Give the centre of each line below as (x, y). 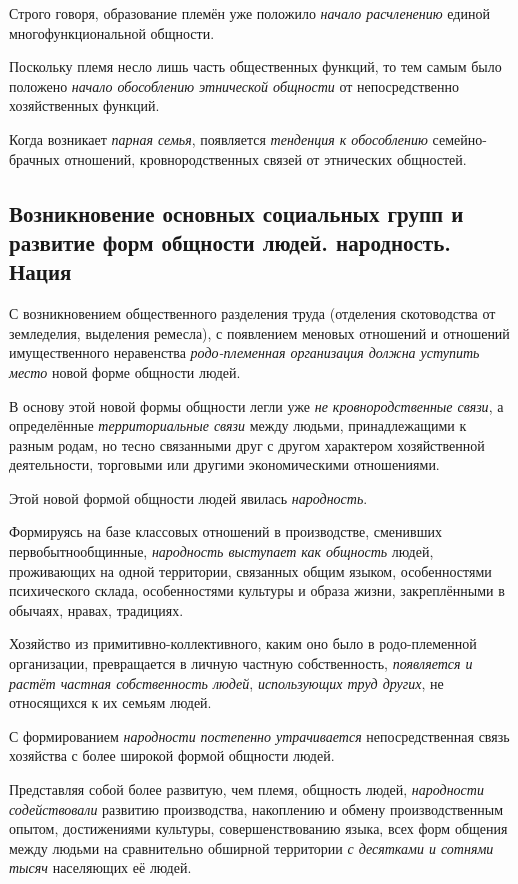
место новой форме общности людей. (125, 371)
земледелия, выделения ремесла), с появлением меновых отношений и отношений (259, 332)
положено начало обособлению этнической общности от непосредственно (234, 85)
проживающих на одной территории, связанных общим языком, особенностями (250, 570)
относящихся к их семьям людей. (110, 702)
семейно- (459, 138)
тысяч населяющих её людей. (100, 867)
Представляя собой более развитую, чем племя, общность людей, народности (246, 789)
